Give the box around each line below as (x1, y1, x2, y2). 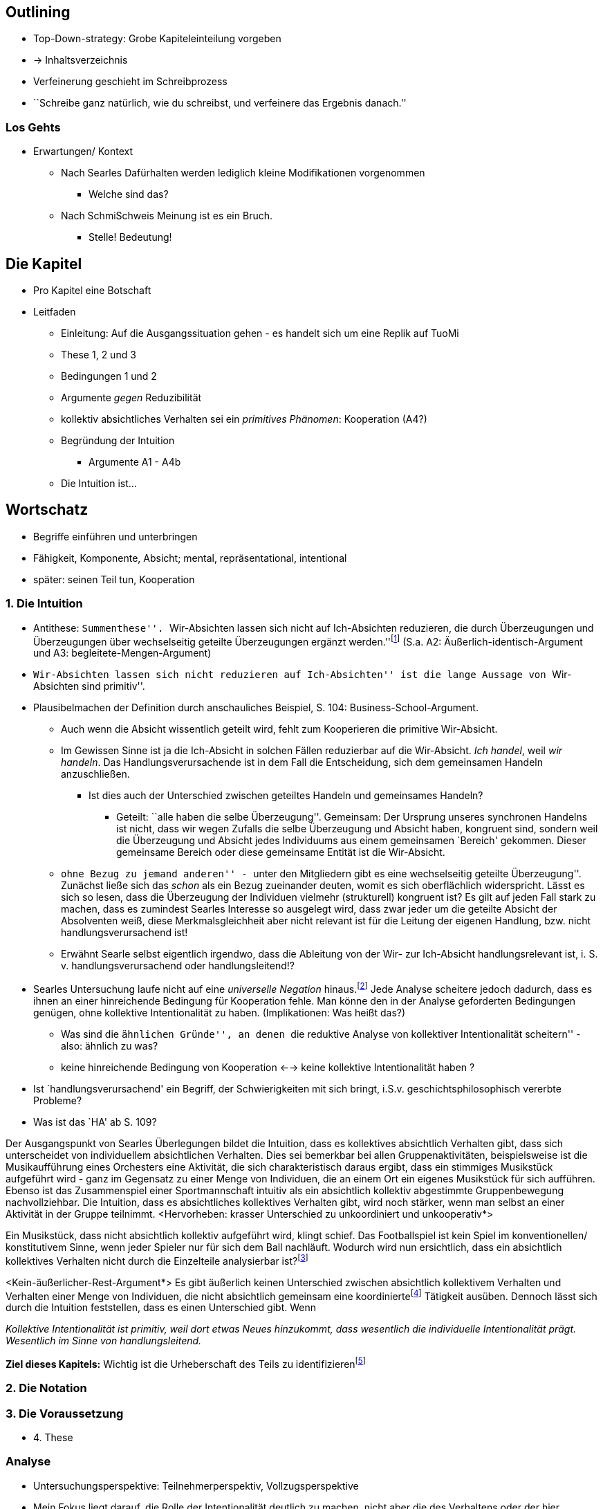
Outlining (6, 3, 71, 21)
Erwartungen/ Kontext (33, 145, 133, 158)
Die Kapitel (6, 255, 82, 273)
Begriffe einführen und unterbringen (33, 530, 198, 542)
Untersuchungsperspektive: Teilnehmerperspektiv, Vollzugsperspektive (33, 1479, 359, 1492)
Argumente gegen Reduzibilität (61, 392, 202, 404)
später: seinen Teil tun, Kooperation (33, 573, 195, 585)
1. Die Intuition (6, 596, 83, 611)
